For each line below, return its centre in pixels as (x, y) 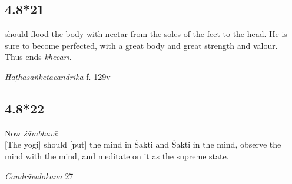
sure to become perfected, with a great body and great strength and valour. (141, 45)
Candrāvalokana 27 (39, 175)
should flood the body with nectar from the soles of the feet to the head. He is (146, 34)
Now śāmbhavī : (32, 133)
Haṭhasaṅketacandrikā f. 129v (58, 76)
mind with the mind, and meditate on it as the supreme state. (117, 155)
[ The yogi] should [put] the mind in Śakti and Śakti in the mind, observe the (143, 144)
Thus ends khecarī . (38, 57)
